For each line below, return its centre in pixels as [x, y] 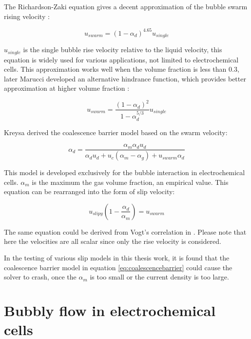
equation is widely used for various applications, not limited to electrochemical [121, 59]
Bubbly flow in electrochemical [110, 310]
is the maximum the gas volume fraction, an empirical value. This [130, 182]
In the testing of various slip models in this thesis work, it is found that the [117, 258]
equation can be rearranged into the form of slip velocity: [89, 191]
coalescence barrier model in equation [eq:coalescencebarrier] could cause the [118, 267]
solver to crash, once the [40, 277]
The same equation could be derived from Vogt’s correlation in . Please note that [125, 231]
